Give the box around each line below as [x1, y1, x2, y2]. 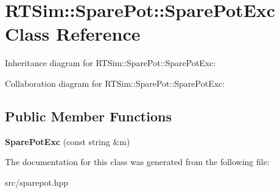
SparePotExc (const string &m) [5, 135, 130, 147]
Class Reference [5, 21, 141, 46]
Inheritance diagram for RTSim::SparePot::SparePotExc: [5, 56, 216, 69]
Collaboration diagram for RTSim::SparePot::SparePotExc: [5, 76, 225, 89]
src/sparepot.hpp [5, 175, 69, 188]
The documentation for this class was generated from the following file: [5, 155, 270, 168]
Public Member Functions [5, 106, 172, 125]
